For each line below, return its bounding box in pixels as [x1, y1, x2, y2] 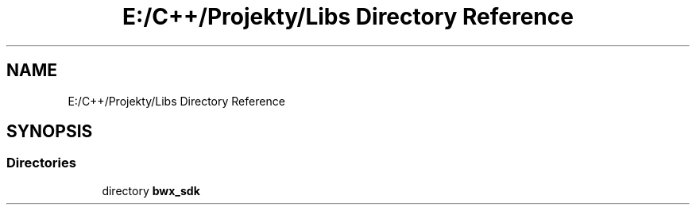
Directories [6, 155, 76, 171]
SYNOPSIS [6, 121, 93, 142]
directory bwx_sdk [102, 183, 200, 198]
